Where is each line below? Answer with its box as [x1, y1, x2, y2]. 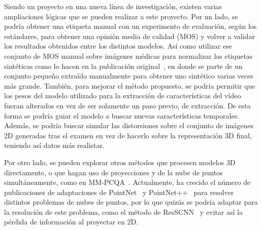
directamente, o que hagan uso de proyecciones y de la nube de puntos [4, 167, 223, 177]
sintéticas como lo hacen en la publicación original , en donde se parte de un [4, 60, 243, 71]
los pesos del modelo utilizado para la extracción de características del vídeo [4, 90, 241, 101]
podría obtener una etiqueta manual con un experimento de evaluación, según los [4, 21, 257, 31]
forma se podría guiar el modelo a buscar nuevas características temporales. [4, 110, 240, 121]
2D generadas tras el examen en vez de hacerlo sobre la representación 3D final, [4, 130, 252, 140]
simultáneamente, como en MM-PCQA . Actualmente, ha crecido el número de [4, 177, 251, 187]
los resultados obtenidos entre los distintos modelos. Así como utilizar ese [4, 41, 232, 51]
